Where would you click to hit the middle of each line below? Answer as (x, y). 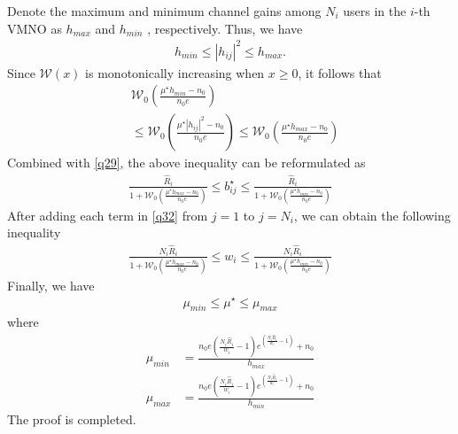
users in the (375, 11)
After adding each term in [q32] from (108, 215)
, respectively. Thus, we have (225, 28)
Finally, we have (51, 285)
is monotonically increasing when (175, 72)
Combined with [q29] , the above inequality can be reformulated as (186, 163)
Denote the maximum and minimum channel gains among (164, 11)
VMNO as (35, 28)
